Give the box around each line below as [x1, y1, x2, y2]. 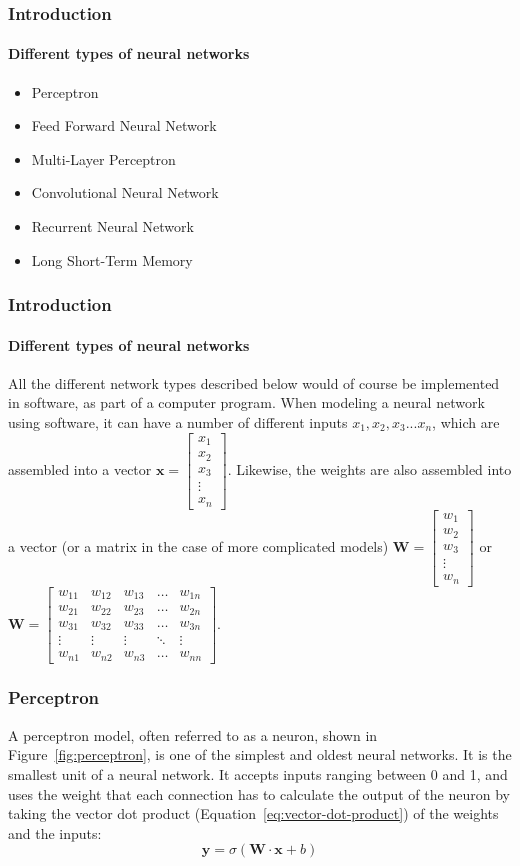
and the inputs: [8, 822, 102, 843]
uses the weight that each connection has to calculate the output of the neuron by [8, 783, 510, 804]
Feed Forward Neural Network [31, 115, 217, 136]
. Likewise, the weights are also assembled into [227, 458, 512, 479]
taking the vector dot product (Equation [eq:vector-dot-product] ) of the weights [8, 803, 499, 824]
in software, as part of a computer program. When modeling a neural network [8, 392, 485, 413]
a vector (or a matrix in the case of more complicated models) [8, 535, 389, 556]
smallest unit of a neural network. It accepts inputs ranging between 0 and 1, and [8, 763, 508, 784]
